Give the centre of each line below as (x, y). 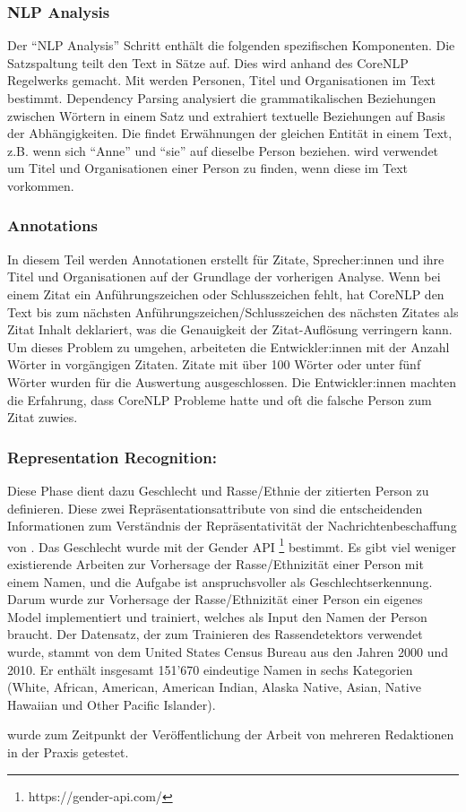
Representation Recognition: (112, 457)
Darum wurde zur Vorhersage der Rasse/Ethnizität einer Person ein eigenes (215, 599)
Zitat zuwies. (43, 417)
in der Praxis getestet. (68, 752)
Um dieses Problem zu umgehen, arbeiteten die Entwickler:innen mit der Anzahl (229, 346)
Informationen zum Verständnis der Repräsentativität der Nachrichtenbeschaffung (232, 526)
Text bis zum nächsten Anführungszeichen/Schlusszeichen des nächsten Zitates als (233, 311)
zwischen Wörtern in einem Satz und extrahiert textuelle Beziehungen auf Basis (226, 115)
